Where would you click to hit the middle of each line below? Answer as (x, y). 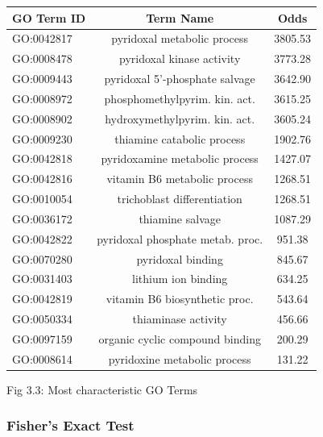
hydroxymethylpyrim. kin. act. (180, 118)
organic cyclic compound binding (180, 339)
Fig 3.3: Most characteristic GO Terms (102, 389)
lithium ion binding (180, 279)
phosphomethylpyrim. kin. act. (180, 98)
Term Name (180, 17)
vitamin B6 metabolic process (180, 179)
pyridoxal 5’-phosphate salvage (180, 79)
